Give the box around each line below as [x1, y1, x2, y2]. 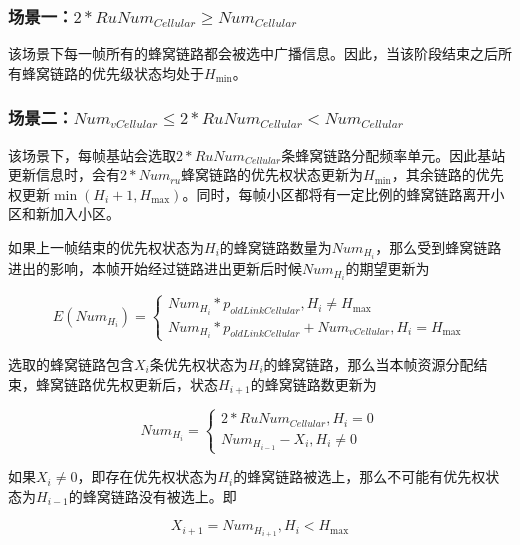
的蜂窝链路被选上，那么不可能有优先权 [233, 466, 486, 487]
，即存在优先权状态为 [77, 466, 218, 487]
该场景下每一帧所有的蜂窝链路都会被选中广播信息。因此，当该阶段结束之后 [8, 43, 498, 64]
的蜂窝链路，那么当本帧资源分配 [263, 353, 474, 374]
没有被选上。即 [138, 485, 237, 506]
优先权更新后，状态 [91, 373, 218, 394]
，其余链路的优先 [391, 164, 504, 185]
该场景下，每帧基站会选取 [8, 144, 176, 165]
